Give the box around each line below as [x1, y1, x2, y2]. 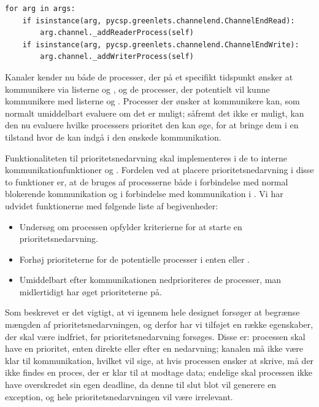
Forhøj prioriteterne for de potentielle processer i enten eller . [19, 252, 250, 265]
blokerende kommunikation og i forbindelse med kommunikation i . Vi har [5, 187, 283, 200]
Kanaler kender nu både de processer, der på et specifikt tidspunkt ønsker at [5, 70, 293, 83]
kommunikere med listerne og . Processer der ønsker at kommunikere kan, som [5, 95, 300, 107]
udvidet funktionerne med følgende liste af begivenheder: [5, 199, 218, 212]
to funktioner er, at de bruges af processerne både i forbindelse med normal [5, 175, 288, 188]
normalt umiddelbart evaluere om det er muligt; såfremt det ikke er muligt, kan [5, 106, 304, 119]
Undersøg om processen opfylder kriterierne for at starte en [19, 220, 242, 233]
